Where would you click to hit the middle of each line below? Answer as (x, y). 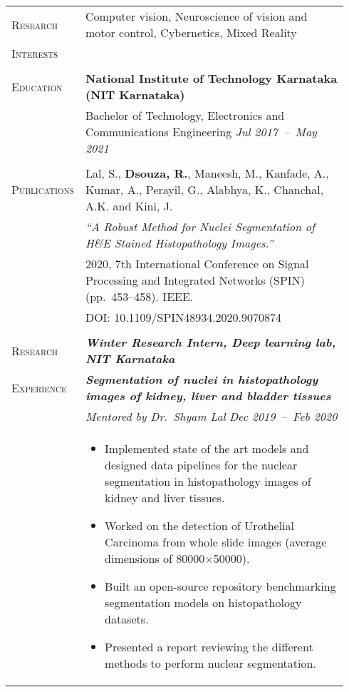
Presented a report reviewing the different (209, 647)
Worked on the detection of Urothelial (199, 525)
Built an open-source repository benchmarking (220, 586)
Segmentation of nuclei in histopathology (202, 379)
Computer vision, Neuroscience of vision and (196, 16)
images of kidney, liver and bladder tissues (208, 396)
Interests (35, 53)
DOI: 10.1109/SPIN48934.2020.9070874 (183, 317)
